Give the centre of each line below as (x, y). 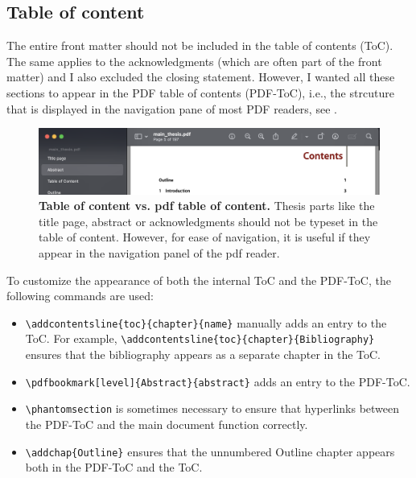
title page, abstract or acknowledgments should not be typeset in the (208, 221)
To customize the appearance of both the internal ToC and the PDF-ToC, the (199, 280)
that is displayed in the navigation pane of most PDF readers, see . (172, 108)
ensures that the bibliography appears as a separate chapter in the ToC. (203, 354)
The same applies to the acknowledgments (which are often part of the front (194, 61)
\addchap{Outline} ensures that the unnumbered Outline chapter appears (210, 451)
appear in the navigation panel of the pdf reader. (159, 252)
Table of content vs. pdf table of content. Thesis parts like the (207, 206)
